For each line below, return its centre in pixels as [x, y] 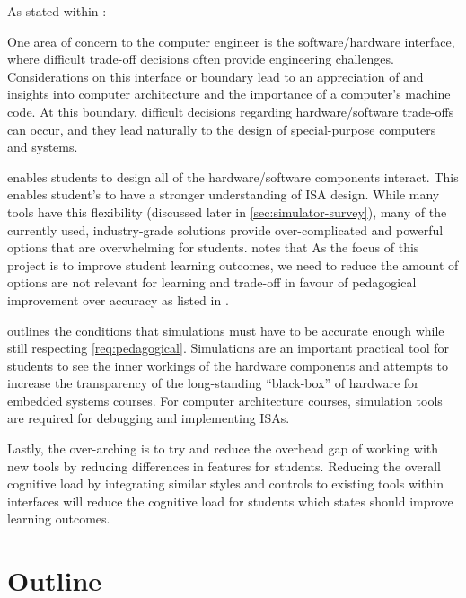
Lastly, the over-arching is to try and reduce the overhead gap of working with [223, 448]
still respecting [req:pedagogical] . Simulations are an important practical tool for [229, 348]
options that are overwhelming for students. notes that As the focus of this [213, 247]
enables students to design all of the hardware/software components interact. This [233, 176]
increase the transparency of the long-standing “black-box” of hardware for [213, 383]
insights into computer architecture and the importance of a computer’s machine [229, 94]
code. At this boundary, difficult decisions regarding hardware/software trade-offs [231, 111]
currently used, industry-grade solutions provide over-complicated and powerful [225, 229]
